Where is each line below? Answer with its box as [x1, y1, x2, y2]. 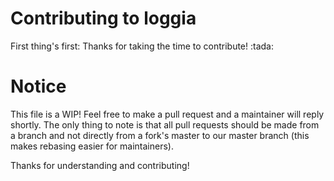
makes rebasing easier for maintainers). [10, 140, 174, 152]
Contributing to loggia [10, 7, 197, 30]
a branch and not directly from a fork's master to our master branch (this [10, 129, 310, 141]
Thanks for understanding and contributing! [10, 159, 190, 171]
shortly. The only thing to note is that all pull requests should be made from [10, 118, 320, 131]
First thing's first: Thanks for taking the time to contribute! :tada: [10, 40, 274, 52]
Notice [10, 75, 67, 98]
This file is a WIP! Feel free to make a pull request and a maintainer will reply [10, 108, 325, 120]
